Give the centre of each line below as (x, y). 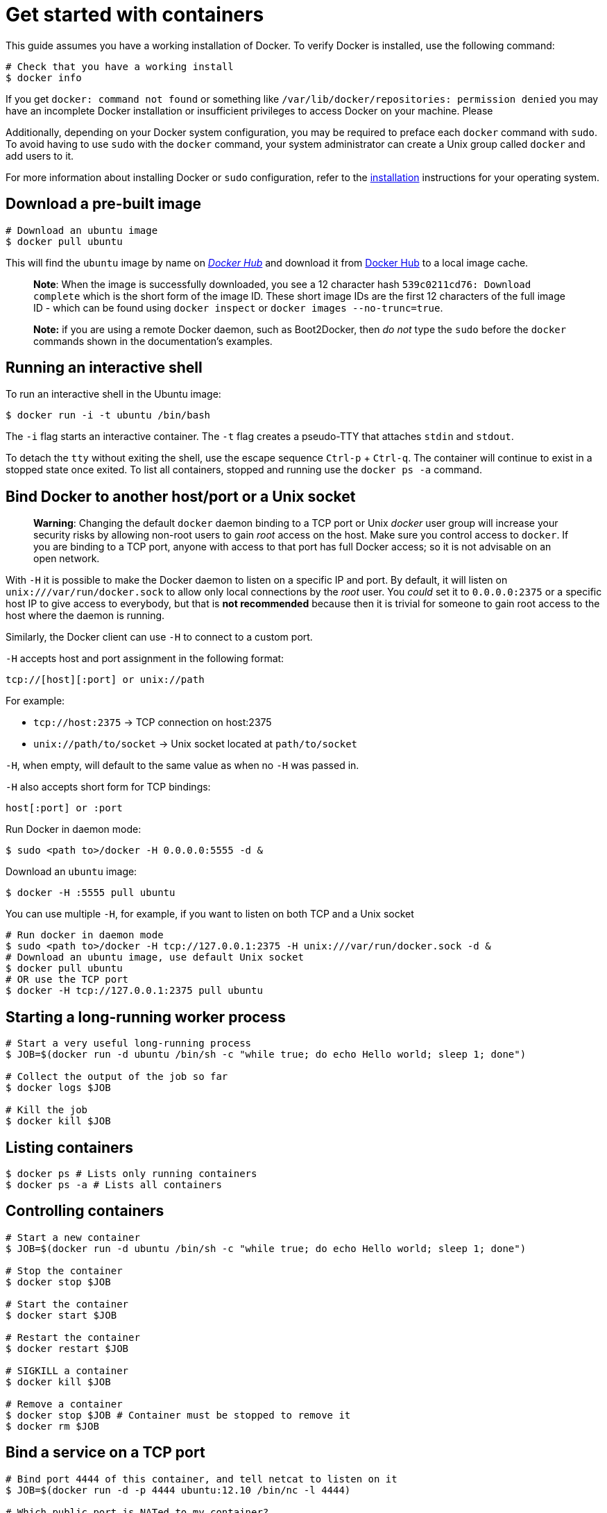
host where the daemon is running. (85, 616)
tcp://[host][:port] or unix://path (105, 680)
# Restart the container (73, 1337)
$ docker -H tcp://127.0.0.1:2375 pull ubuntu (134, 991)
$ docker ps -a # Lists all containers (114, 1184)
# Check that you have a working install (120, 66)
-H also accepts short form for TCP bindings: (108, 787)
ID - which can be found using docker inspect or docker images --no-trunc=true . (238, 307)
